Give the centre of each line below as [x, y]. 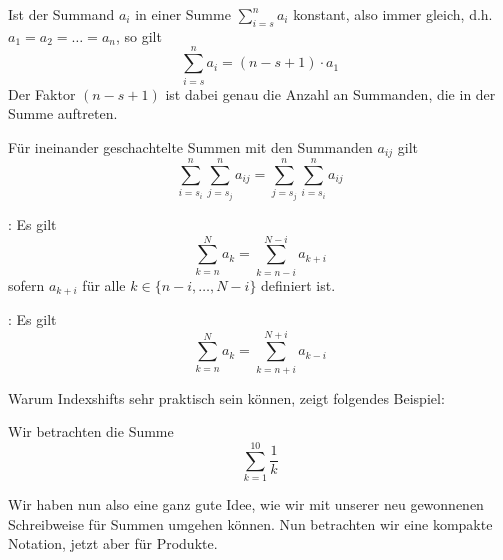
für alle [104, 284]
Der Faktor [42, 93]
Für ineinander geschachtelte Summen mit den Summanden [190, 146]
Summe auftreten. [63, 113]
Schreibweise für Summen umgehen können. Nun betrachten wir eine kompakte [250, 523]
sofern [26, 284]
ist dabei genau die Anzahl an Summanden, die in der [330, 93]
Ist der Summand [61, 14]
